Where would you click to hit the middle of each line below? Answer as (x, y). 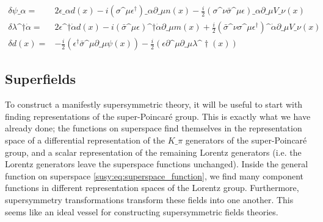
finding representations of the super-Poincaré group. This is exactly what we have (158, 116)
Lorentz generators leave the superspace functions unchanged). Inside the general (157, 164)
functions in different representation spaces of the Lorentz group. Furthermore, (152, 188)
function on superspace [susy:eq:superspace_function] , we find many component (154, 175)
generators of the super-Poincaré (246, 140)
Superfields (41, 79)
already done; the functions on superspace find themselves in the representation (154, 128)
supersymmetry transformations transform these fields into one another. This (149, 200)
